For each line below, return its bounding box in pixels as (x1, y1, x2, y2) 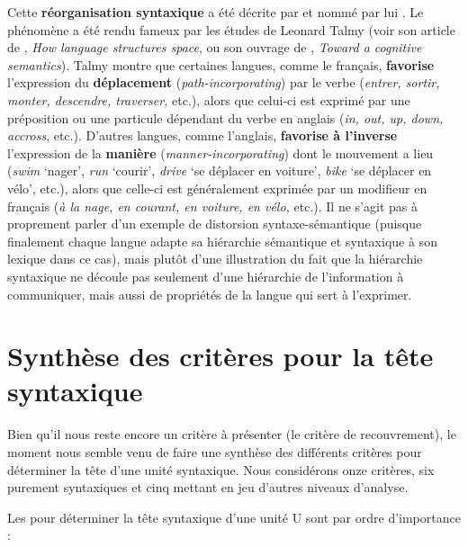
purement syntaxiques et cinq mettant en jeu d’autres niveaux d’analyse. (7, 478, 409, 497)
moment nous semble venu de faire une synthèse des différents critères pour (7, 443, 422, 461)
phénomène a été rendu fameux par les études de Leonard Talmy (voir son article (7, 20, 455, 39)
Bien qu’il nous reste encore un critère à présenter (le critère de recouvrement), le (7, 425, 456, 444)
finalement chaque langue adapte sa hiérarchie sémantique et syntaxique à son (7, 231, 437, 250)
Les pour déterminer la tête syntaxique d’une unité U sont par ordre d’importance (7, 507, 461, 526)
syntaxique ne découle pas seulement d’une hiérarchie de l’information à (7, 266, 404, 285)
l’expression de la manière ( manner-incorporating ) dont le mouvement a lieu (7, 143, 434, 162)
